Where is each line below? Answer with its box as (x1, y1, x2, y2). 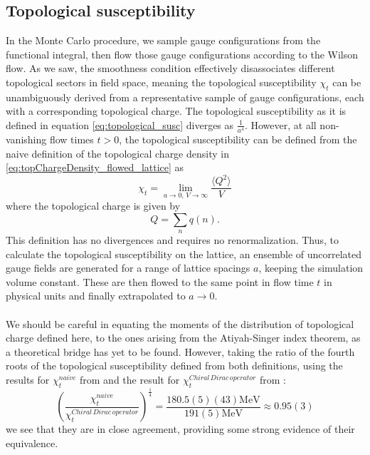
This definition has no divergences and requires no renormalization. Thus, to (6, 232, 339, 247)
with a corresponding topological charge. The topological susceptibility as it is (6, 103, 347, 118)
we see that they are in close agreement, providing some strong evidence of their (6, 421, 355, 436)
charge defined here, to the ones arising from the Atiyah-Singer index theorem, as (6, 330, 361, 345)
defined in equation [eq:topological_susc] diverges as (6, 117, 234, 132)
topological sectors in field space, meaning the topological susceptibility (6, 74, 317, 89)
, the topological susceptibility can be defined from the (119, 132, 357, 147)
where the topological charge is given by (6, 198, 181, 213)
